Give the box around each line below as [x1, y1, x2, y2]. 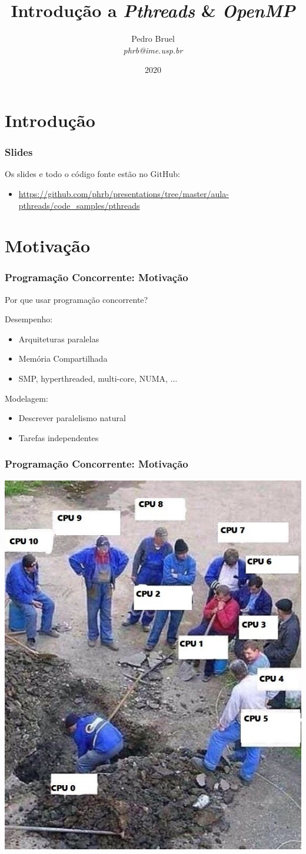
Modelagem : [5, 392, 48, 404]
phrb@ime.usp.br [123, 44, 183, 56]
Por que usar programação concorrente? [5, 293, 148, 305]
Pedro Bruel [131, 32, 175, 45]
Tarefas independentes [18, 431, 99, 443]
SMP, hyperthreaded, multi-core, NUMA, [18, 372, 168, 385]
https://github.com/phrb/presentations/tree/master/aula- [18, 187, 229, 199]
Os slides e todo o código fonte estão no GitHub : [5, 168, 180, 180]
